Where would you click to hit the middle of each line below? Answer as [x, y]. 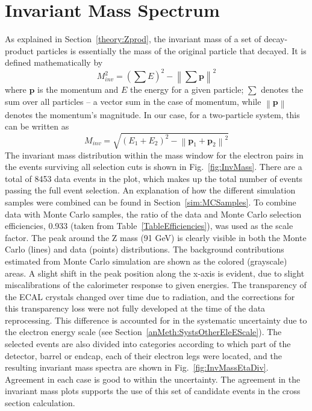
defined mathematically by [54, 62]
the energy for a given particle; [187, 89]
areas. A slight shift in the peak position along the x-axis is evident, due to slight [155, 273]
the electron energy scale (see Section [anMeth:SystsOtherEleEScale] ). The [143, 332]
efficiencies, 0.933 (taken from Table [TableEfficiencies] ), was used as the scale [149, 226]
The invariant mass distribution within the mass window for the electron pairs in [154, 155]
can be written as [37, 126]
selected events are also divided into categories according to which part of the [148, 344]
